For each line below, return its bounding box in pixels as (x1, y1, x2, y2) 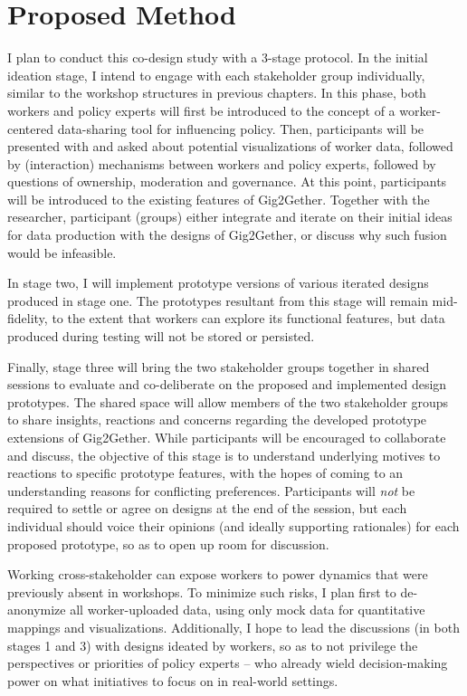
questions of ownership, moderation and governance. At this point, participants (7, 172, 447, 191)
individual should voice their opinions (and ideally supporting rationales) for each (7, 516, 460, 535)
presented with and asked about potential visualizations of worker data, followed (7, 137, 453, 156)
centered (7, 119, 53, 138)
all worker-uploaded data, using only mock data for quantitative (70, 600, 425, 619)
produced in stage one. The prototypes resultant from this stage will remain (7, 291, 428, 310)
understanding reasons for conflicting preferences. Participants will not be (7, 481, 415, 500)
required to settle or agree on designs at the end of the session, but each (7, 499, 407, 518)
